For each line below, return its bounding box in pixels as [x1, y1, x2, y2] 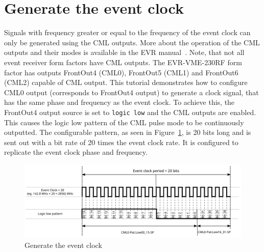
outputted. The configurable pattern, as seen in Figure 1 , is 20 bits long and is [4, 127, 251, 137]
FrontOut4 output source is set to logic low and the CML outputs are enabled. [4, 106, 256, 117]
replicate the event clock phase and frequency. [4, 147, 148, 157]
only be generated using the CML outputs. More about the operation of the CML [4, 37, 260, 47]
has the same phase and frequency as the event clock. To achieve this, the [4, 97, 235, 107]
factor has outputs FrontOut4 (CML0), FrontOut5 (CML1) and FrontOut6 [4, 67, 238, 77]
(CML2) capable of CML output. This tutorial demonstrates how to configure [4, 77, 248, 88]
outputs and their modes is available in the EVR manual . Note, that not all [4, 47, 245, 58]
